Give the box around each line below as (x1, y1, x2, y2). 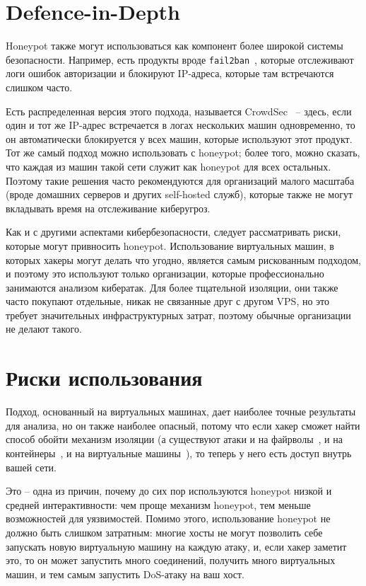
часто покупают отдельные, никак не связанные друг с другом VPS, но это (6, 294, 330, 309)
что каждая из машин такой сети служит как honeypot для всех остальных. (6, 159, 331, 173)
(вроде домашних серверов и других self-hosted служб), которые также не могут (6, 187, 353, 202)
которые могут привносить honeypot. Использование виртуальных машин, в (6, 238, 334, 253)
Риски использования (6, 363, 203, 392)
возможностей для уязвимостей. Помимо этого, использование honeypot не (6, 511, 331, 526)
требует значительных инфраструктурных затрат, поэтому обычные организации (6, 307, 351, 322)
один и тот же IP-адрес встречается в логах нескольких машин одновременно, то (6, 117, 355, 132)
